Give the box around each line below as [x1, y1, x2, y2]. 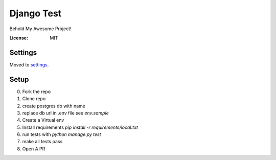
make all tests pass [22, 139, 63, 145]
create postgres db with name [22, 103, 85, 109]
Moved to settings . [9, 61, 49, 67]
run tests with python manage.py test [22, 131, 102, 138]
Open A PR [22, 146, 45, 152]
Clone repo [22, 96, 46, 102]
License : [9, 35, 28, 41]
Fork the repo [22, 88, 51, 95]
